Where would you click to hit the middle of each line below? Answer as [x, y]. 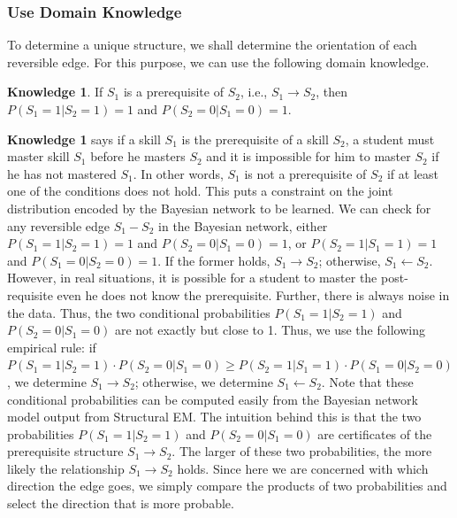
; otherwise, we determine [204, 381]
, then [331, 92]
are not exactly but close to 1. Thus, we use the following [270, 330]
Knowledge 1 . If [55, 92]
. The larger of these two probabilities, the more [302, 451]
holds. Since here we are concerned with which [303, 468]
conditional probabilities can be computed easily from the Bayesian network [213, 399]
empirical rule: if [52, 347]
